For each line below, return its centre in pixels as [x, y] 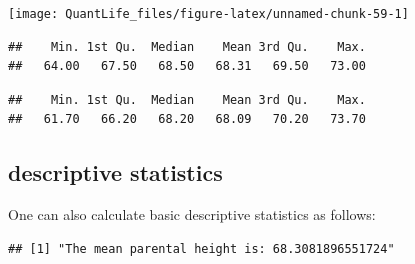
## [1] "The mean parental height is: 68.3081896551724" [201, 248]
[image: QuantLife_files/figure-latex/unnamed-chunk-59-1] [208, 14]
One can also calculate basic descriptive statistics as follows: [192, 214]
